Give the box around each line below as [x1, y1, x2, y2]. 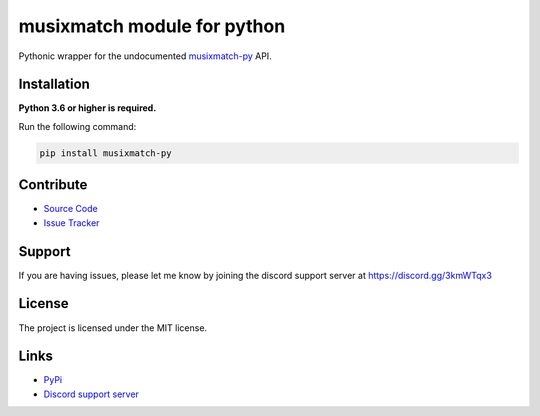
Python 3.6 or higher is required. [18, 102, 157, 114]
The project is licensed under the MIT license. [18, 321, 208, 334]
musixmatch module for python [18, 15, 286, 37]
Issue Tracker [43, 216, 100, 229]
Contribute [18, 176, 88, 194]
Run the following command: [18, 120, 137, 132]
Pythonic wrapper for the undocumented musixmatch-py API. [18, 50, 272, 62]
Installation [18, 76, 90, 93]
